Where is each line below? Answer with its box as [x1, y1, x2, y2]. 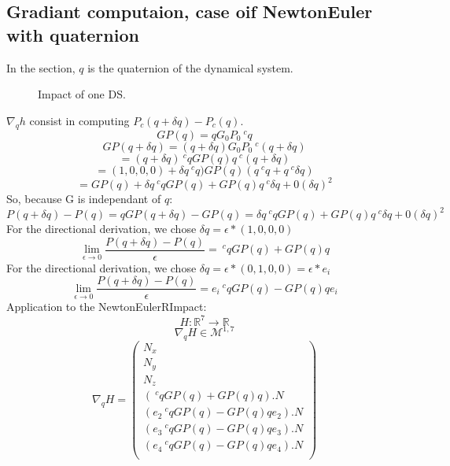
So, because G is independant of [6, 190, 161, 207]
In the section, [6, 59, 76, 76]
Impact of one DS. [38, 86, 126, 102]
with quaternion [6, 22, 139, 46]
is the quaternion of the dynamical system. [87, 59, 293, 76]
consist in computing [29, 112, 130, 128]
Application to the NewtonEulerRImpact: [6, 298, 207, 315]
